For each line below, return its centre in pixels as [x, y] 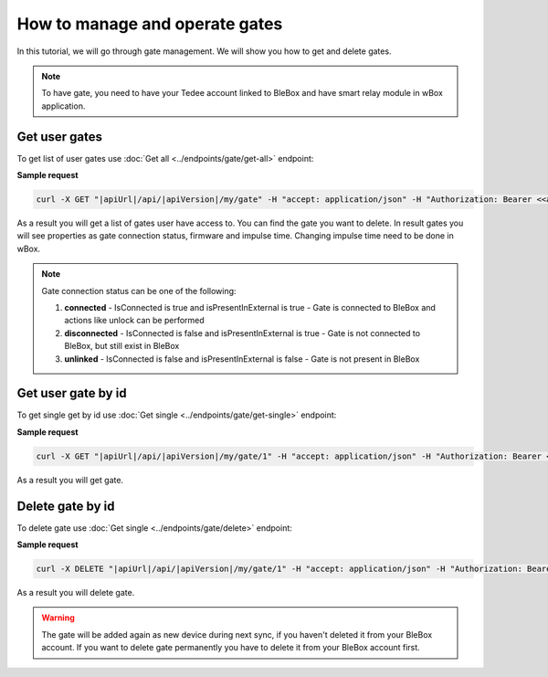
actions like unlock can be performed [134, 321]
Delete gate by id [66, 506]
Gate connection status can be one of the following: [139, 291]
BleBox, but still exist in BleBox [122, 346]
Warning [58, 618]
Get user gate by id [72, 393]
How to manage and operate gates [150, 24]
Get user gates [60, 137]
